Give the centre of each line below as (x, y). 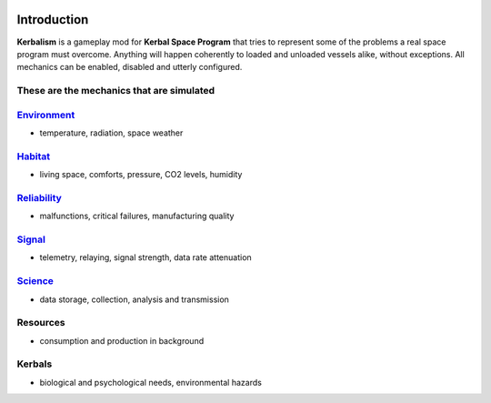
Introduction (53, 20)
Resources (41, 323)
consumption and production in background (122, 340)
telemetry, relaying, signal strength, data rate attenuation (145, 257)
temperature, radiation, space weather (111, 133)
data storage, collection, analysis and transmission (134, 299)
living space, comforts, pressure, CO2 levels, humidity (141, 175)
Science (35, 281)
